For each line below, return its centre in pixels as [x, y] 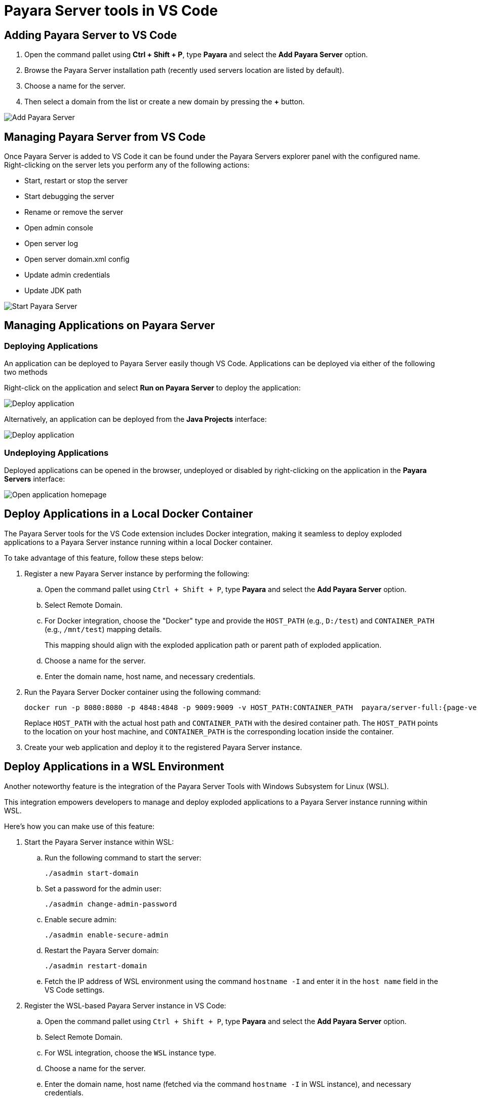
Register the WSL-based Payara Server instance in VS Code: [125, 1005]
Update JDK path [53, 291]
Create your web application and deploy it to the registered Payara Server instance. [163, 747]
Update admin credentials [67, 275]
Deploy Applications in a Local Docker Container [129, 514]
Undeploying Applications [56, 453]
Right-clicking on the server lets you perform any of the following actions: [127, 165]
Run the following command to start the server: [123, 857]
